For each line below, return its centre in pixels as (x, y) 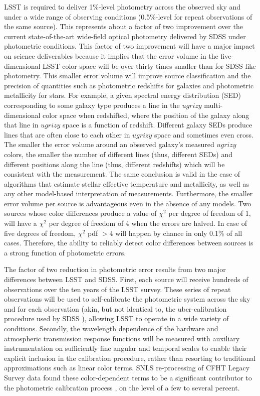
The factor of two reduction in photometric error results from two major (115, 269)
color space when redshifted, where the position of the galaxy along (146, 115)
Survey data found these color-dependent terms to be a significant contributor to (128, 377)
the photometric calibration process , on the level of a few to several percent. (122, 387)
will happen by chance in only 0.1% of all (179, 233)
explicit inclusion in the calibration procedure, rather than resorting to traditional (130, 358)
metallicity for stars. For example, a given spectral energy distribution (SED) (122, 95)
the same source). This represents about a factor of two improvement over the (123, 26)
